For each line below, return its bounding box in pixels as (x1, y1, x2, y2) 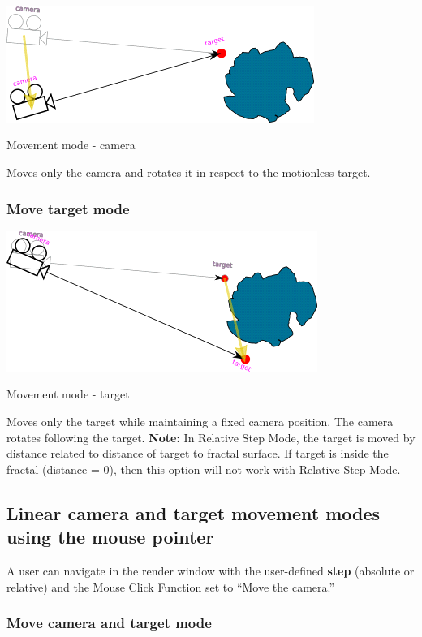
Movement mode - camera (6, 136, 136, 153)
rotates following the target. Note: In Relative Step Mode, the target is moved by (6, 428, 416, 445)
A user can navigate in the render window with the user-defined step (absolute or (6, 562, 415, 579)
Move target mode (6, 198, 130, 218)
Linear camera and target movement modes (6, 500, 381, 525)
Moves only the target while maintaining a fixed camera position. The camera (6, 413, 394, 430)
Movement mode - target (6, 385, 130, 402)
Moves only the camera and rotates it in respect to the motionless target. (6, 164, 371, 181)
